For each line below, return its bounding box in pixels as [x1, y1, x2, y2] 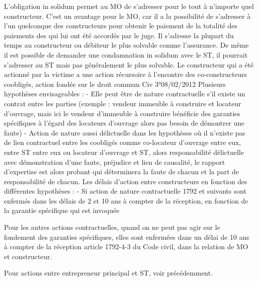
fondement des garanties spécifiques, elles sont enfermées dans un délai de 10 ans [4, 231, 250, 242]
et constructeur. [4, 251, 52, 261]
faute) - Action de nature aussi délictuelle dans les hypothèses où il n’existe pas [4, 127, 246, 138]
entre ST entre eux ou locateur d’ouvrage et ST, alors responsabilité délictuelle [4, 146, 244, 157]
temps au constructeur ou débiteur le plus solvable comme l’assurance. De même [4, 40, 249, 50]
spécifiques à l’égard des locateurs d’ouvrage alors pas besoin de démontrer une [4, 118, 245, 128]
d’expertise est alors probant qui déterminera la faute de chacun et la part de [4, 166, 239, 177]
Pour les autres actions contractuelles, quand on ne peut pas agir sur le [4, 222, 220, 232]
